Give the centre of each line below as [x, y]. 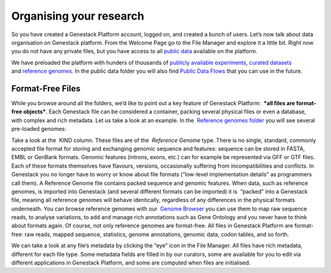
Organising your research [78, 16]
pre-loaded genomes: [39, 129]
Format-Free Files [46, 88]
